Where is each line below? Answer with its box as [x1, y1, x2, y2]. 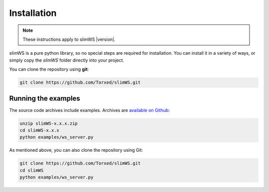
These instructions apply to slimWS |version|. [22, 36, 116, 42]
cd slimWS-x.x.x [19, 127, 60, 133]
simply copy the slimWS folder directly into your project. [9, 57, 125, 63]
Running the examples [9, 94, 81, 102]
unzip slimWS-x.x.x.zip [19, 120, 78, 126]
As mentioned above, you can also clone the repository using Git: [9, 147, 143, 153]
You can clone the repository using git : [9, 66, 89, 72]
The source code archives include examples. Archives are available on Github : [9, 107, 170, 113]
